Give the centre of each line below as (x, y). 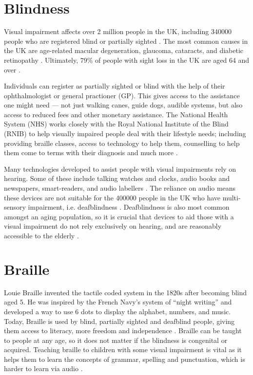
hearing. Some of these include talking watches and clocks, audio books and (117, 178)
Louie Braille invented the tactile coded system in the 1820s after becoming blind (126, 292)
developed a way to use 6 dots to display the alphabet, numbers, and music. (117, 311)
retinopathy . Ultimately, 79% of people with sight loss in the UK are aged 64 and (127, 60)
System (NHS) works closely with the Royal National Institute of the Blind (116, 124)
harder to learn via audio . (43, 368)
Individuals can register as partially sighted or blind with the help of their (115, 86)
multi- (232, 197)
